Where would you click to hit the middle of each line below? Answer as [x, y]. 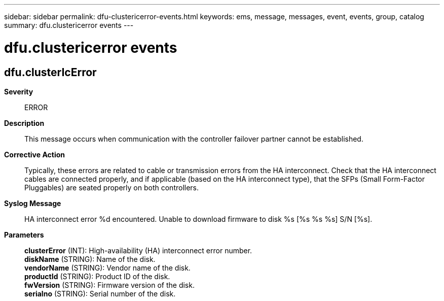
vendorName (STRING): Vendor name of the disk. [107, 267]
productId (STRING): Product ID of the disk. [97, 276]
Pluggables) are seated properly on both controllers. [112, 187]
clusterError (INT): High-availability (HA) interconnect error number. [138, 250]
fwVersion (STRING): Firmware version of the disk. [109, 285]
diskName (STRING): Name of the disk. [90, 259]
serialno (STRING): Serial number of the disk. [100, 293]
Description [24, 123]
